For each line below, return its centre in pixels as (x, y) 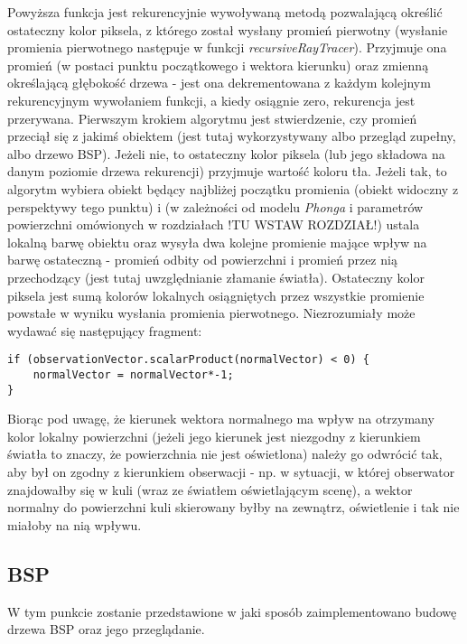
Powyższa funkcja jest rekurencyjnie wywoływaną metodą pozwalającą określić (225, 12)
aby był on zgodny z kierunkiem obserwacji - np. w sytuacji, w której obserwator (231, 472)
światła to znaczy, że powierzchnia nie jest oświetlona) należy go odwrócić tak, (225, 454)
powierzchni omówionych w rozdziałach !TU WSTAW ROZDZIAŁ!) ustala (214, 224)
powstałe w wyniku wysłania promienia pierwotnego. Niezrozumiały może (211, 313)
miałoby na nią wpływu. (75, 524)
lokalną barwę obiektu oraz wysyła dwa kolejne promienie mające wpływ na (217, 242)
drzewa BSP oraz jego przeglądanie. (106, 629)
